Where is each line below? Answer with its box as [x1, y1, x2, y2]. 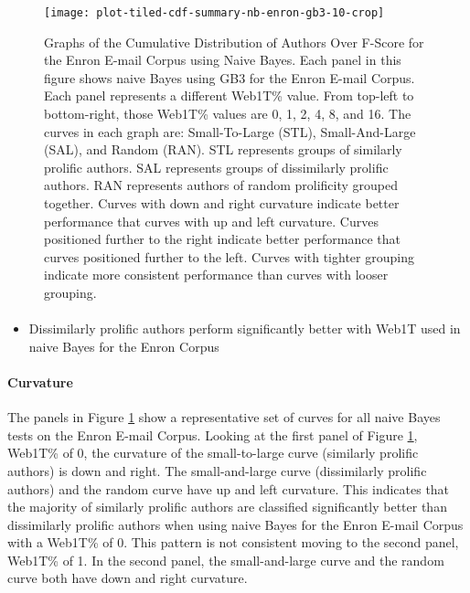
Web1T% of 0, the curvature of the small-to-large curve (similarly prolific [7, 443, 419, 462]
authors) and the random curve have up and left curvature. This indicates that [7, 479, 450, 498]
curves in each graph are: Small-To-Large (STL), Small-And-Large [44, 122, 416, 141]
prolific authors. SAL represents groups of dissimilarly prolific [44, 157, 389, 176]
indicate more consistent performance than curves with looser [44, 265, 389, 284]
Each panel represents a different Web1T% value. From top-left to [44, 86, 414, 105]
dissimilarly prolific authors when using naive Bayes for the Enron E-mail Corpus [7, 514, 464, 534]
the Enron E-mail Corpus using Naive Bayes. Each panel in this [44, 50, 401, 69]
